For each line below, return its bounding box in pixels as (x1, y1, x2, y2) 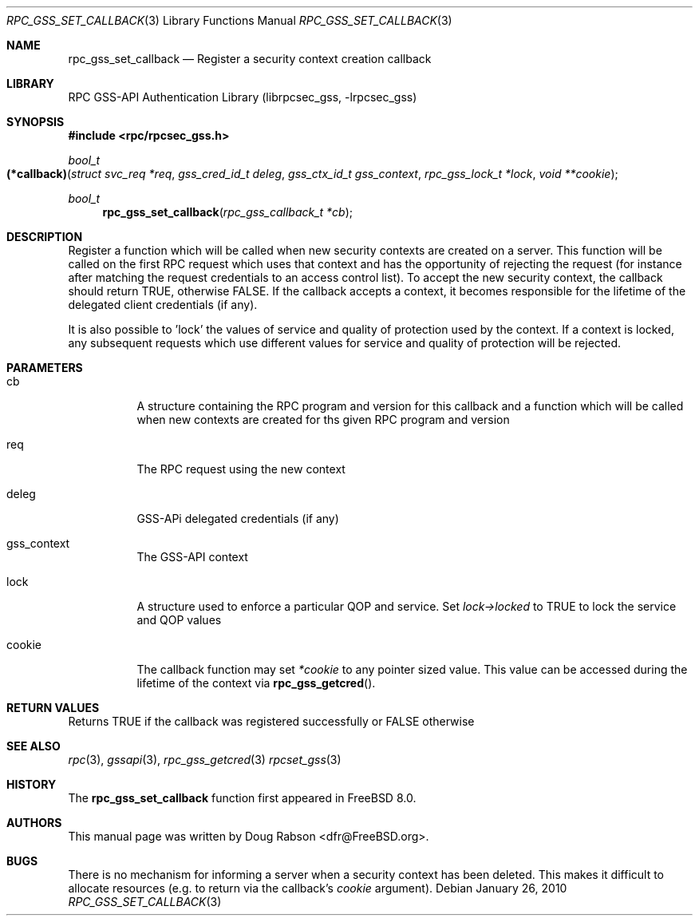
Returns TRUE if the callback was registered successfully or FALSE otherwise (68, 714, 475, 728)
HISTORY (6, 778, 57, 791)
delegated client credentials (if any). (68, 298, 258, 311)
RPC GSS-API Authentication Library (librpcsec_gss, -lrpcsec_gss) (68, 90, 417, 104)
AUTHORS (6, 816, 62, 829)
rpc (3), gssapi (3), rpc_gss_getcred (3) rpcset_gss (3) (68, 753, 342, 766)
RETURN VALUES (6, 701, 100, 714)
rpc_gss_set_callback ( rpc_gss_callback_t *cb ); (102, 205, 353, 219)
